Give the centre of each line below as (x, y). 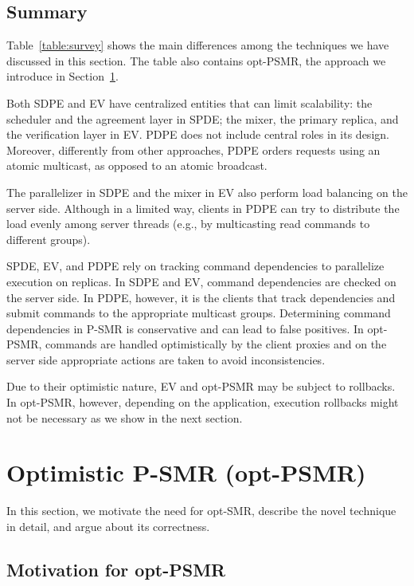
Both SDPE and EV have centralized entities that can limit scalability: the (189, 102)
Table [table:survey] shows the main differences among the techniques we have (198, 45)
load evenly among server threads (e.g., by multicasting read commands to (188, 224)
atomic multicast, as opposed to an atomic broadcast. (137, 165)
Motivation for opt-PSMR (116, 569)
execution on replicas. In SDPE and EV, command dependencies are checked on (201, 281)
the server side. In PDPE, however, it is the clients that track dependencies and (201, 297)
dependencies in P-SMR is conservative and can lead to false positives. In (185, 328)
